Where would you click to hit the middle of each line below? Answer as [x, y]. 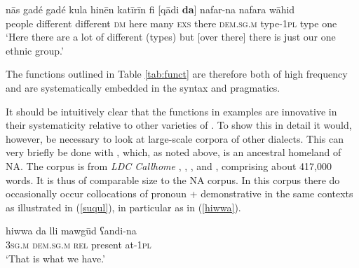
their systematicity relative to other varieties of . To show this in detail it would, [179, 125]
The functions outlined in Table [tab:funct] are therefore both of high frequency [177, 74]
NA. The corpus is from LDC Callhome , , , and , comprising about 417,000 [169, 165]
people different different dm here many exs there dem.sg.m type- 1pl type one [171, 23]
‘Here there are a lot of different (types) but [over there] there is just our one [171, 37]
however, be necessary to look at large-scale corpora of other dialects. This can [175, 138]
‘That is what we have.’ [56, 258]
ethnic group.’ [35, 50]
